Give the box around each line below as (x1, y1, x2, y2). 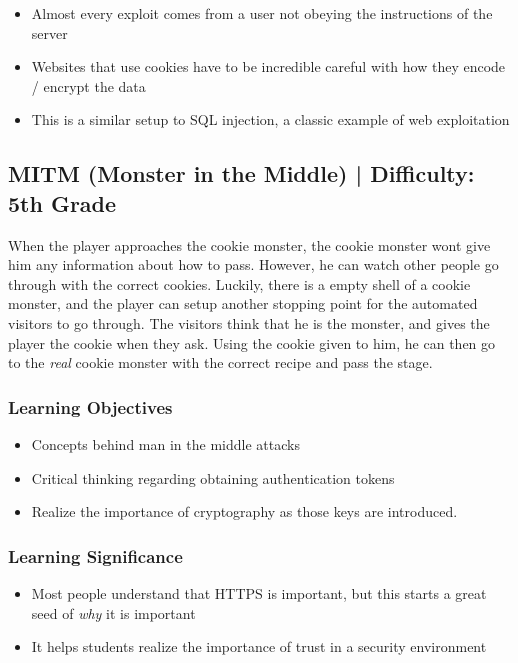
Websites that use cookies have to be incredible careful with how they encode (31, 56, 506, 77)
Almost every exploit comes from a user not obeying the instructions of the (31, 3, 493, 23)
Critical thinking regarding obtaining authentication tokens (31, 467, 395, 488)
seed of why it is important (31, 602, 196, 623)
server (31, 22, 68, 43)
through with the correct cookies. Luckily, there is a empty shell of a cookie (8, 273, 471, 294)
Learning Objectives (8, 394, 173, 419)
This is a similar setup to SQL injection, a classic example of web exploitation (31, 109, 510, 130)
